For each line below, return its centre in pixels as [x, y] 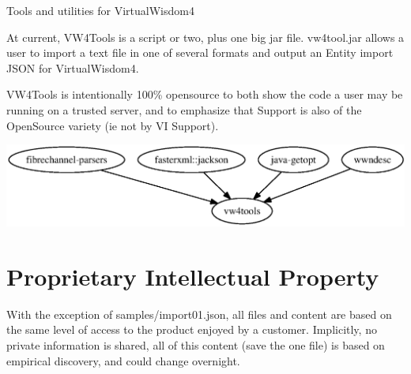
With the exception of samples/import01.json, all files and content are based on [199, 314]
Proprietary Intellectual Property [193, 276]
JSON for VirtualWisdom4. [73, 67]
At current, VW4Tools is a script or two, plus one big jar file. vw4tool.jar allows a [205, 37]
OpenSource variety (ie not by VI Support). [113, 125]
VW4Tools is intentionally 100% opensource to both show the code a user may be [205, 94]
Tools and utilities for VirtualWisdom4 [100, 10]
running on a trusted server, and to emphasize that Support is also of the [184, 109]
